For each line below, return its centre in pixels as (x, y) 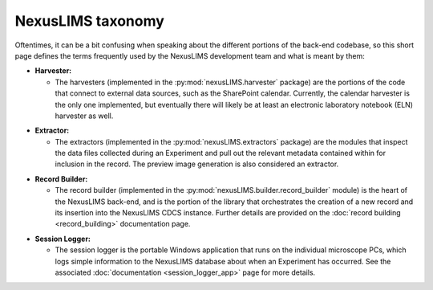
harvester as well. (84, 116)
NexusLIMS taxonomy (89, 21)
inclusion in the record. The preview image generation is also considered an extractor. (197, 164)
